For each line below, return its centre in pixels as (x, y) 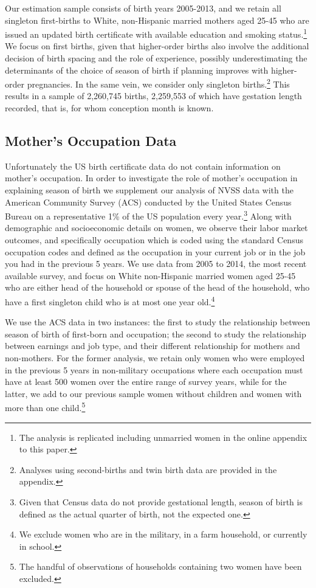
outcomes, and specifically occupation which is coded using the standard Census (154, 240)
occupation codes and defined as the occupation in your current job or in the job (155, 251)
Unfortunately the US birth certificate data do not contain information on (143, 166)
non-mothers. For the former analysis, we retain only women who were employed (155, 358)
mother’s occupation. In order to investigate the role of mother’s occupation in (151, 178)
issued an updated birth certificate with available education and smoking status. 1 (156, 33)
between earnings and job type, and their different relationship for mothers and (153, 346)
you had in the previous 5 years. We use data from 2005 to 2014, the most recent (156, 264)
